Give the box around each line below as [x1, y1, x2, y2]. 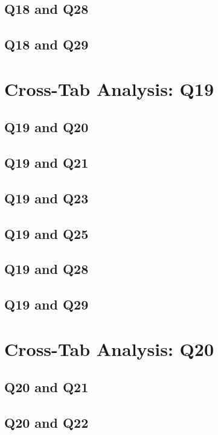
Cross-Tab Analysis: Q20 [4, 336, 214, 361]
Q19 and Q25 [4, 224, 89, 243]
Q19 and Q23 [4, 188, 89, 207]
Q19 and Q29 [4, 295, 89, 314]
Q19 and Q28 [4, 259, 89, 278]
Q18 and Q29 [4, 35, 89, 54]
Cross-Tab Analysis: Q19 [4, 76, 214, 101]
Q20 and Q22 [4, 413, 89, 432]
